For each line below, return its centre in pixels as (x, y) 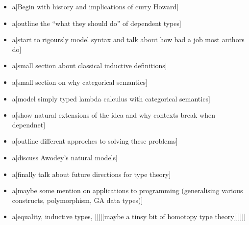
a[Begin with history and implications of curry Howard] (95, 6)
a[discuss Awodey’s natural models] (65, 157)
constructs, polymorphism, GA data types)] (77, 200)
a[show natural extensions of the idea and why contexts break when (113, 115)
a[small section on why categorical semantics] (80, 82)
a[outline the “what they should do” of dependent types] (97, 23)
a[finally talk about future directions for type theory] (91, 174)
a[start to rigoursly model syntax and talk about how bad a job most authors (128, 39)
